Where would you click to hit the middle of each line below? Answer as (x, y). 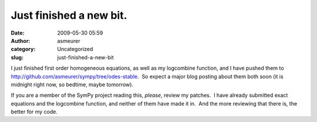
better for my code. (34, 112)
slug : (17, 57)
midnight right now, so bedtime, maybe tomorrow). (72, 84)
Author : (21, 40)
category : (23, 49)
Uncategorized (75, 49)
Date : (18, 33)
